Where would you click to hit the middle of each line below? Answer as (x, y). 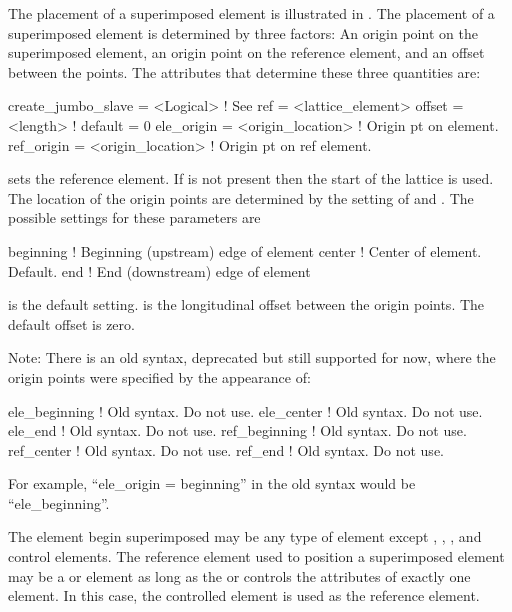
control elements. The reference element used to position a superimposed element (256, 556)
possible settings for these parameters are (134, 217)
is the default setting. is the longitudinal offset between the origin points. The (246, 304)
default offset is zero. (71, 323)
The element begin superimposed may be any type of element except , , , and (245, 536)
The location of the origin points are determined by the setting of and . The (241, 197)
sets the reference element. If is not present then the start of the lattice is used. (251, 178)
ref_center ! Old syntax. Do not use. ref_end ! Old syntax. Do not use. (226, 449)
